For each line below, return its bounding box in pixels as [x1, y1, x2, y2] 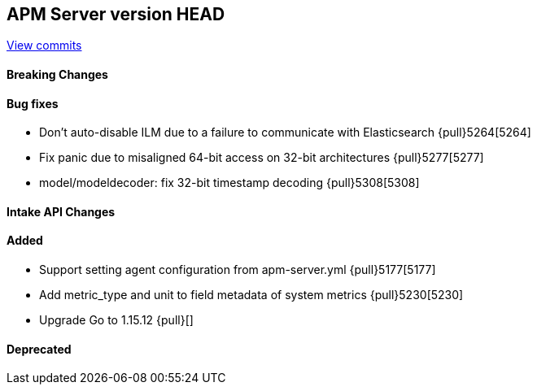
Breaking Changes [7, 67, 108, 82]
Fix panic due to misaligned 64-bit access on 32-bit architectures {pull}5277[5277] [39, 150, 484, 165]
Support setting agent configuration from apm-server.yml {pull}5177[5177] [39, 263, 436, 277]
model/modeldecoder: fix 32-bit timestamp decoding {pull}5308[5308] [39, 176, 420, 190]
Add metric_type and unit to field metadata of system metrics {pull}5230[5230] [39, 288, 464, 302]
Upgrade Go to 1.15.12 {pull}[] [39, 313, 194, 328]
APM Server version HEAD [7, 4, 225, 24]
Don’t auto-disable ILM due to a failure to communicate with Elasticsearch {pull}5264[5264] [39, 125, 531, 140]
